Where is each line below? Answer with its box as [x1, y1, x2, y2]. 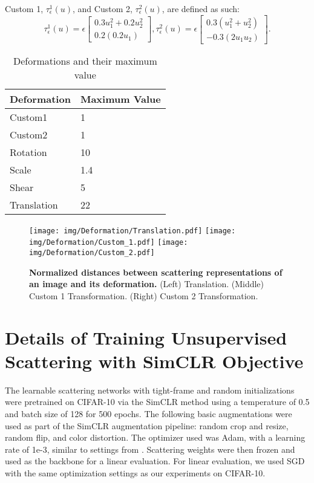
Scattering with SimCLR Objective [5, 348, 304, 373]
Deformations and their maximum [13, 53, 157, 68]
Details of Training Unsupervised [5, 325, 287, 349]
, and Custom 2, [73, 2, 132, 15]
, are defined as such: [162, 2, 240, 15]
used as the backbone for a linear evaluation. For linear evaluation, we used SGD [5, 455, 305, 467]
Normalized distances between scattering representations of [29, 265, 283, 278]
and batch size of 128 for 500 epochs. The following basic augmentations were [5, 407, 292, 420]
